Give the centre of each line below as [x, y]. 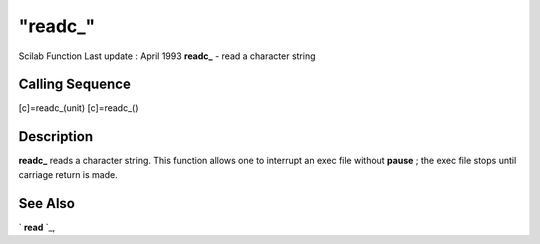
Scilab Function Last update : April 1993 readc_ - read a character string [167, 56]
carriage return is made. [68, 174]
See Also [46, 203]
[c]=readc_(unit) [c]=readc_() [78, 108]
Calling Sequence [75, 84]
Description [56, 136]
